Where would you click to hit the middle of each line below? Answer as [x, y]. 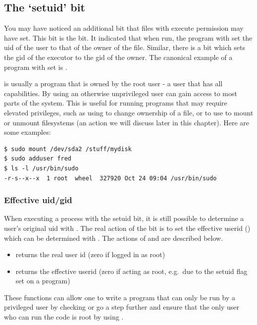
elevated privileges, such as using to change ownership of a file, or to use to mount [129, 112]
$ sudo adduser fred [38, 159]
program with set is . [36, 67]
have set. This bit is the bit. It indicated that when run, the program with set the [128, 37]
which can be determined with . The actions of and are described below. [114, 238]
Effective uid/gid [38, 200]
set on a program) [43, 281]
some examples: [27, 132]
